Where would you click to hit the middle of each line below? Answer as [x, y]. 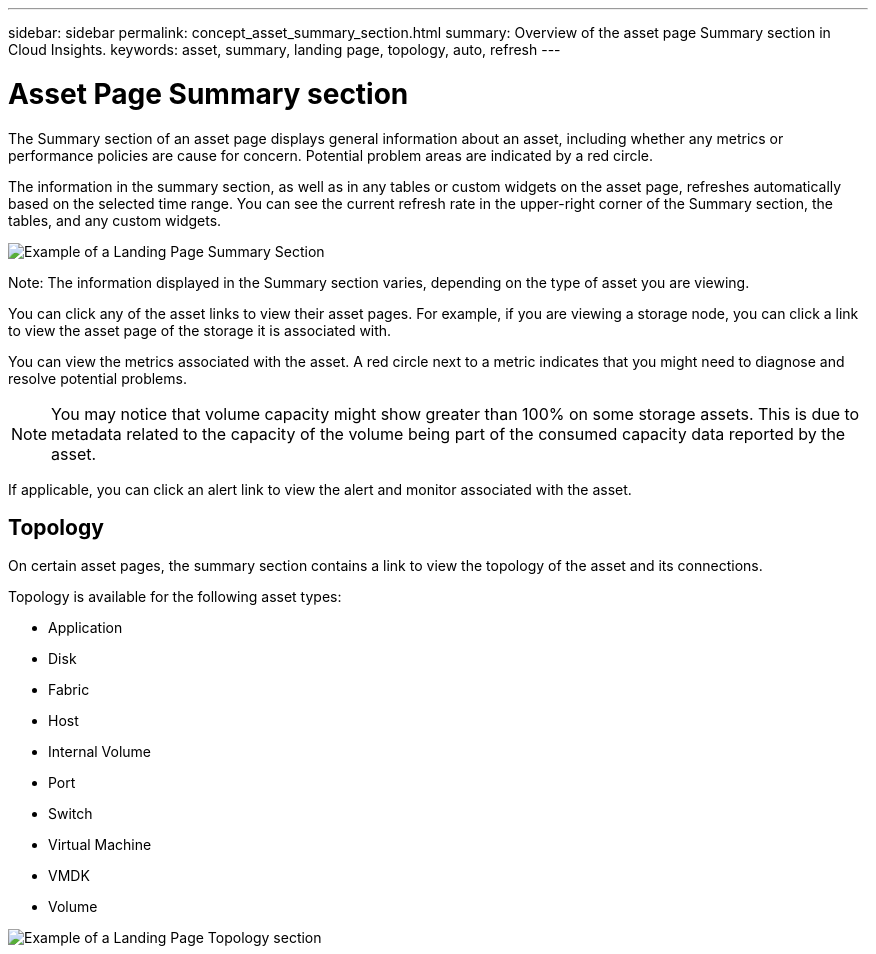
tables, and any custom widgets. [115, 220]
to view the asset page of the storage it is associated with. [200, 330]
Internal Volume [100, 752]
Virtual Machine [100, 845]
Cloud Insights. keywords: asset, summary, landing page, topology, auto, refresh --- [284, 49]
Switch [70, 814]
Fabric [69, 690]
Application [85, 628]
